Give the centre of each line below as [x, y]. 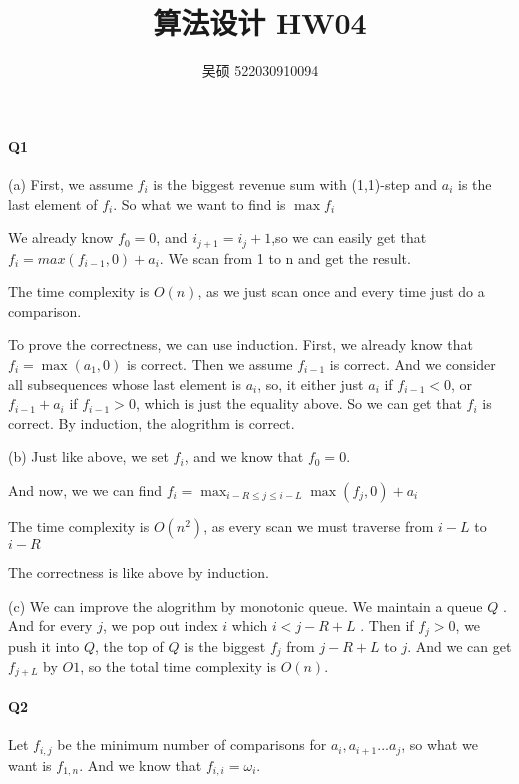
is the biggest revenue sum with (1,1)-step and [295, 183]
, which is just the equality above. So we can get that [298, 403]
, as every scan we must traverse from [318, 525]
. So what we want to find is [199, 203]
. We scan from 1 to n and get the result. [285, 257]
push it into [44, 645]
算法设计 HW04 [260, 22]
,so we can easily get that [349, 237]
